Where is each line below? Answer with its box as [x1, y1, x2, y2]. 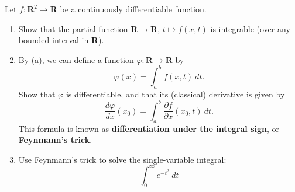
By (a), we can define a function [18, 53, 134, 65]
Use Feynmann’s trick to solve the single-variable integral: [18, 153, 227, 165]
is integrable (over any [210, 22, 290, 34]
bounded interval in [18, 34, 89, 46]
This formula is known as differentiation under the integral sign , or [18, 122, 280, 134]
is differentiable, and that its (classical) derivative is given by [66, 88, 285, 100]
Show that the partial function [18, 22, 128, 34]
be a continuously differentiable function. [60, 3, 207, 15]
